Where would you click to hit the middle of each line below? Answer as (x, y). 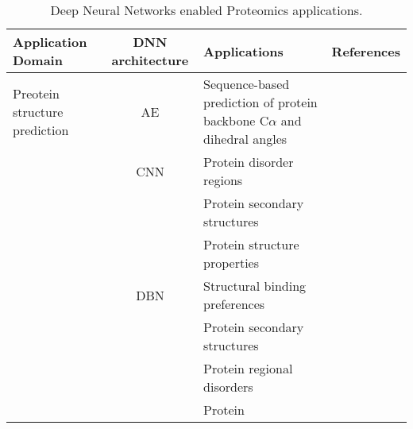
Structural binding (255, 286)
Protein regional (248, 368)
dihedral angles (245, 139)
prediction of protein (261, 102)
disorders (228, 386)
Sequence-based (247, 84)
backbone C (236, 120)
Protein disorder (249, 162)
